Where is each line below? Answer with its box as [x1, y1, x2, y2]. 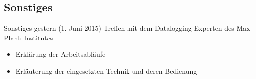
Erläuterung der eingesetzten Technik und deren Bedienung [15, 65, 197, 76]
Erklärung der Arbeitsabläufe [15, 49, 106, 59]
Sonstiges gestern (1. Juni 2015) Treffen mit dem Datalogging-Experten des [4, 23, 234, 33]
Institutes [24, 32, 53, 42]
